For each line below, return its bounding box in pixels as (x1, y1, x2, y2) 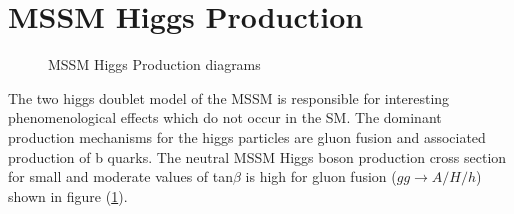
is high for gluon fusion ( (245, 166, 397, 187)
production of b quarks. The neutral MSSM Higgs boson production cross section (8, 146, 507, 167)
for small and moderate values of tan (8, 166, 234, 187)
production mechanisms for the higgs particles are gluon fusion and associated (8, 126, 486, 147)
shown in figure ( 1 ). (8, 185, 128, 206)
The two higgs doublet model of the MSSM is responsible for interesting (8, 87, 450, 108)
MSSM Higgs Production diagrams (48, 54, 261, 75)
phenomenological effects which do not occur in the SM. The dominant (8, 107, 442, 128)
